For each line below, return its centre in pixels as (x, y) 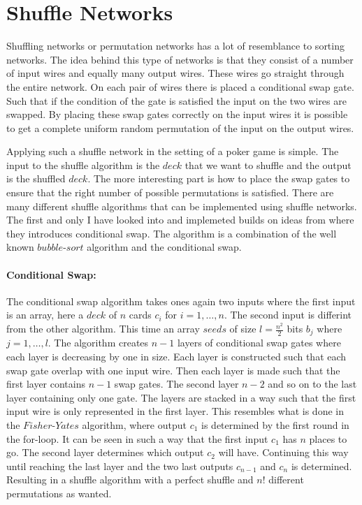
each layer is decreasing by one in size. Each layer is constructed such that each (176, 357)
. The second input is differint (288, 315)
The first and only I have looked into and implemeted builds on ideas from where (180, 220)
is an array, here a (45, 315)
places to (328, 438)
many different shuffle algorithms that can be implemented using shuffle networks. (182, 206)
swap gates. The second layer (176, 384)
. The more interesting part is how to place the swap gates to (219, 178)
